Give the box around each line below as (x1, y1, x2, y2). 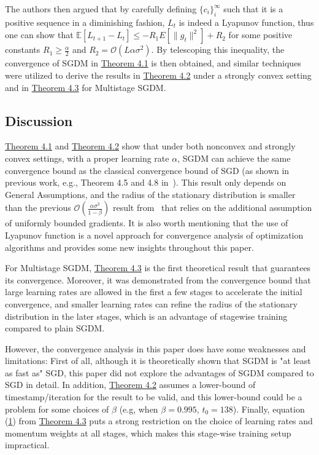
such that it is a (223, 2, 283, 15)
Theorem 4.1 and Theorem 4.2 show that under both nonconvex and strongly (5, 140, 296, 152)
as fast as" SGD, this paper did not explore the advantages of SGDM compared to (5, 366, 314, 379)
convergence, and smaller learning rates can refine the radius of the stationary (5, 297, 298, 310)
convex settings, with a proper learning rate (5, 151, 169, 164)
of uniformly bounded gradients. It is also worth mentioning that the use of (5, 216, 288, 229)
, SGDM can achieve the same (177, 151, 291, 164)
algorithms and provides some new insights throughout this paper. (5, 240, 254, 253)
